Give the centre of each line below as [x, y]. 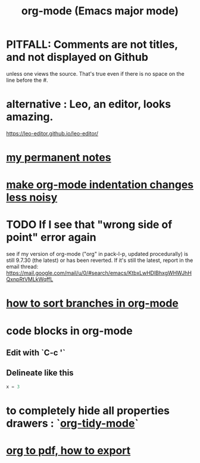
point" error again [51, 237]
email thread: [22, 267]
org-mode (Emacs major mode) [100, 11]
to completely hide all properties [88, 410]
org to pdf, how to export [68, 451]
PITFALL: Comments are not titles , [92, 44]
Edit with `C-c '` [36, 352]
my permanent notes [59, 158]
